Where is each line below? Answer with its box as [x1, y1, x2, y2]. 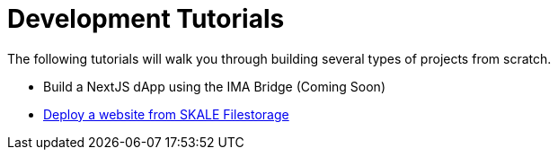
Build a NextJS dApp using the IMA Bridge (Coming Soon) [43, 78, 386, 94]
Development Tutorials [7, 4, 285, 34]
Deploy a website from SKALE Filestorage [43, 106, 289, 122]
